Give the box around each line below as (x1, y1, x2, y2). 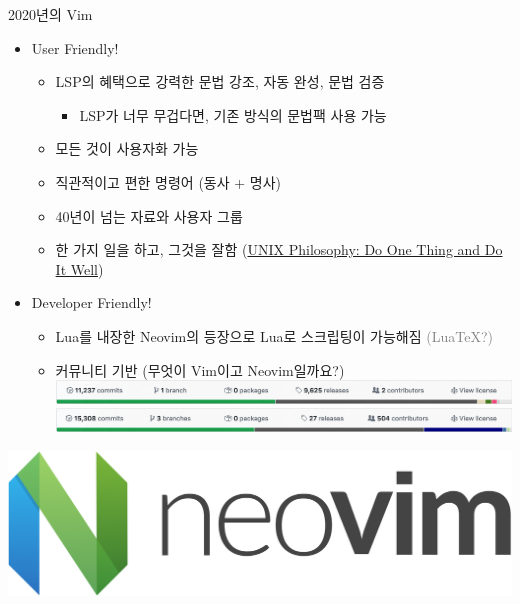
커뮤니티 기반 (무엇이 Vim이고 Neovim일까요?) (55, 359, 345, 380)
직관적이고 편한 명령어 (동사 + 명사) (55, 171, 282, 192)
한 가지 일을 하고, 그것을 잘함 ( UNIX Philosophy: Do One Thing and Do (55, 239, 503, 260)
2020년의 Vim (8, 4, 93, 24)
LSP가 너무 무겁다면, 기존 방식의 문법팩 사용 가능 (79, 104, 387, 125)
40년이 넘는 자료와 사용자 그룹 (55, 205, 243, 226)
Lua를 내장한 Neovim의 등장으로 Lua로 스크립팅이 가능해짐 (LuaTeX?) (55, 325, 493, 346)
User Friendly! (31, 37, 119, 58)
